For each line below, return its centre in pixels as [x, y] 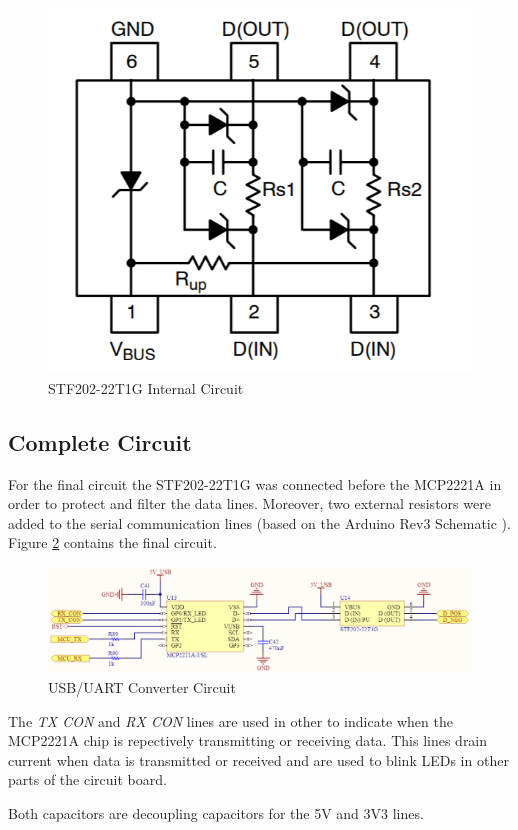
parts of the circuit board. [87, 779]
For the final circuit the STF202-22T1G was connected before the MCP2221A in [255, 483]
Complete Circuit [100, 441]
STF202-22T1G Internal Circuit [146, 387]
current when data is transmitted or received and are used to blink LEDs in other [258, 759]
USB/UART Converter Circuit [142, 687]
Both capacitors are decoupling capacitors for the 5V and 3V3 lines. [216, 812]
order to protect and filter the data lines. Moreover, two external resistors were [249, 503]
